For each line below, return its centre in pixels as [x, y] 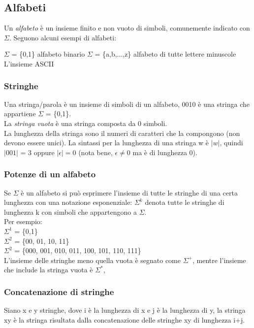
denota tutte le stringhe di [185, 202]
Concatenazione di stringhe [59, 291]
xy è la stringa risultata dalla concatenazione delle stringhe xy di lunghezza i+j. [125, 319]
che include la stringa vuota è [48, 270]
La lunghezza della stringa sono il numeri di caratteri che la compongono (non [122, 133]
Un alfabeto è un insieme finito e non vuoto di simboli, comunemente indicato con [127, 28]
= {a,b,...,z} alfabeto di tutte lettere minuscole [165, 54]
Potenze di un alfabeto [50, 174]
